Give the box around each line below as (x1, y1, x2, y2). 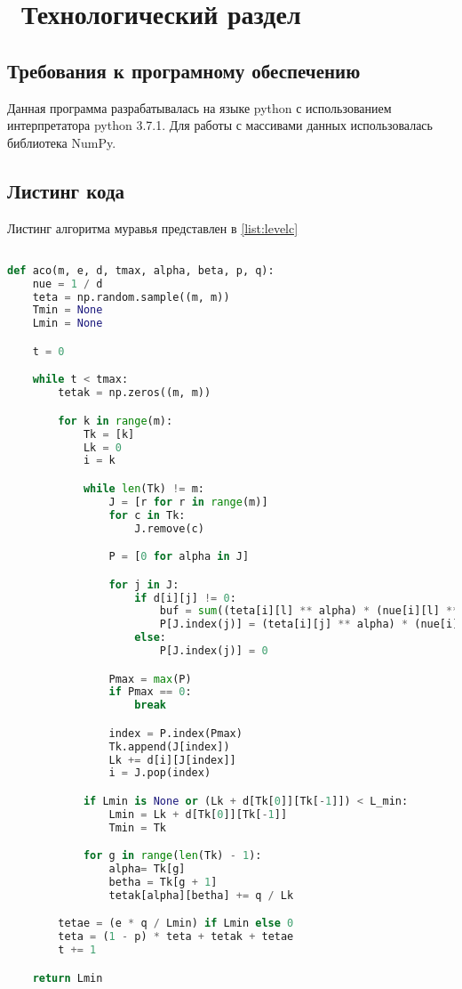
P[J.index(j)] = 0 (159, 644, 268, 657)
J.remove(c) (134, 522, 204, 535)
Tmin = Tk (108, 821, 166, 834)
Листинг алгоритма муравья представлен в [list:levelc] (7, 218, 299, 237)
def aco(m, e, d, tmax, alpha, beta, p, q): (7, 263, 275, 277)
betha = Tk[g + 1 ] (108, 876, 218, 888)
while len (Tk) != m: (83, 482, 204, 495)
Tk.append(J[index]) (108, 740, 230, 753)
